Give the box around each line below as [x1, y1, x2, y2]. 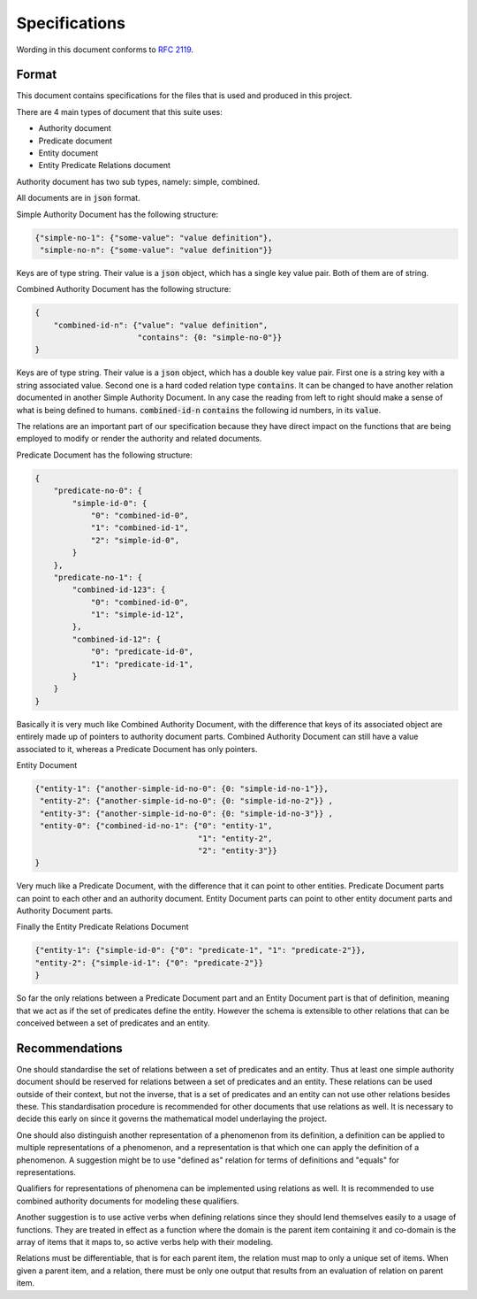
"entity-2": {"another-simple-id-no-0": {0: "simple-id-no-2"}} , [40, 796, 334, 806]
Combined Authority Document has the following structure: [16, 284, 231, 295]
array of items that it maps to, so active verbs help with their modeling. [16, 1236, 274, 1247]
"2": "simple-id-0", [90, 535, 180, 545]
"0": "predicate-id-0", [90, 647, 194, 657]
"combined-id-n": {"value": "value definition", [53, 319, 269, 330]
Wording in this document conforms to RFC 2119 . [16, 44, 194, 55]
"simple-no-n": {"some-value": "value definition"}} [40, 244, 273, 255]
